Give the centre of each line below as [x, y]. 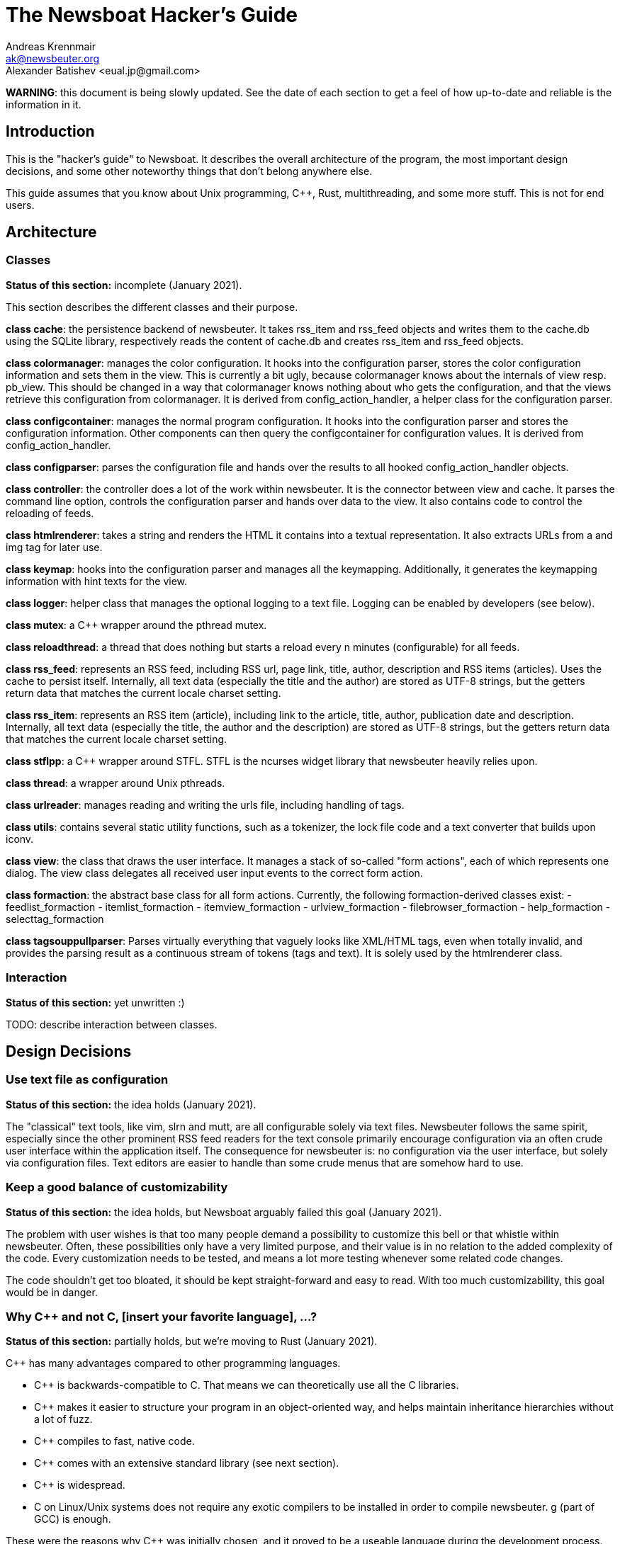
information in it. [44, 104]
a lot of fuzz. [63, 1419]
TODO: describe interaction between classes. [112, 1024]
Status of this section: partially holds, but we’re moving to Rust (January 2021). [192, 1341]
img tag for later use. [54, 547]
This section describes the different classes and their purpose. [152, 307]
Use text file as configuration [87, 1080]
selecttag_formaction [55, 919]
